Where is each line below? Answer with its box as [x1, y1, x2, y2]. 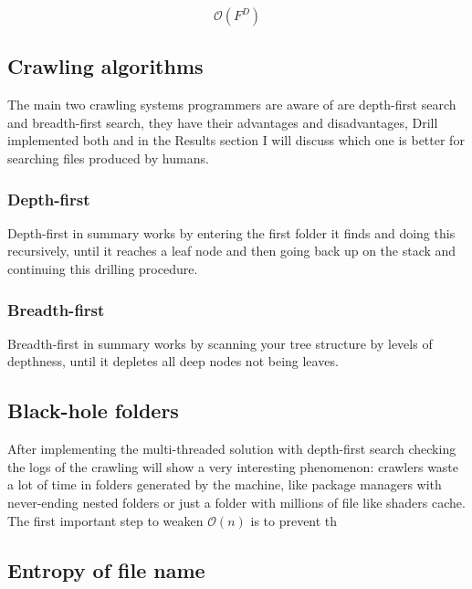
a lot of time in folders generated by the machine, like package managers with [7, 475, 442, 494]
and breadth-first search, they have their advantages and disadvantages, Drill [7, 112, 438, 131]
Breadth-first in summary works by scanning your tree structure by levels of [7, 333, 433, 352]
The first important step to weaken [7, 510, 204, 530]
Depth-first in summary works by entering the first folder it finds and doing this [7, 223, 456, 242]
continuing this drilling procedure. [7, 258, 198, 278]
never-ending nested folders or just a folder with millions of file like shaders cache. [7, 492, 466, 511]
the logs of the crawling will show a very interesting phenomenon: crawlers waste [7, 457, 459, 476]
